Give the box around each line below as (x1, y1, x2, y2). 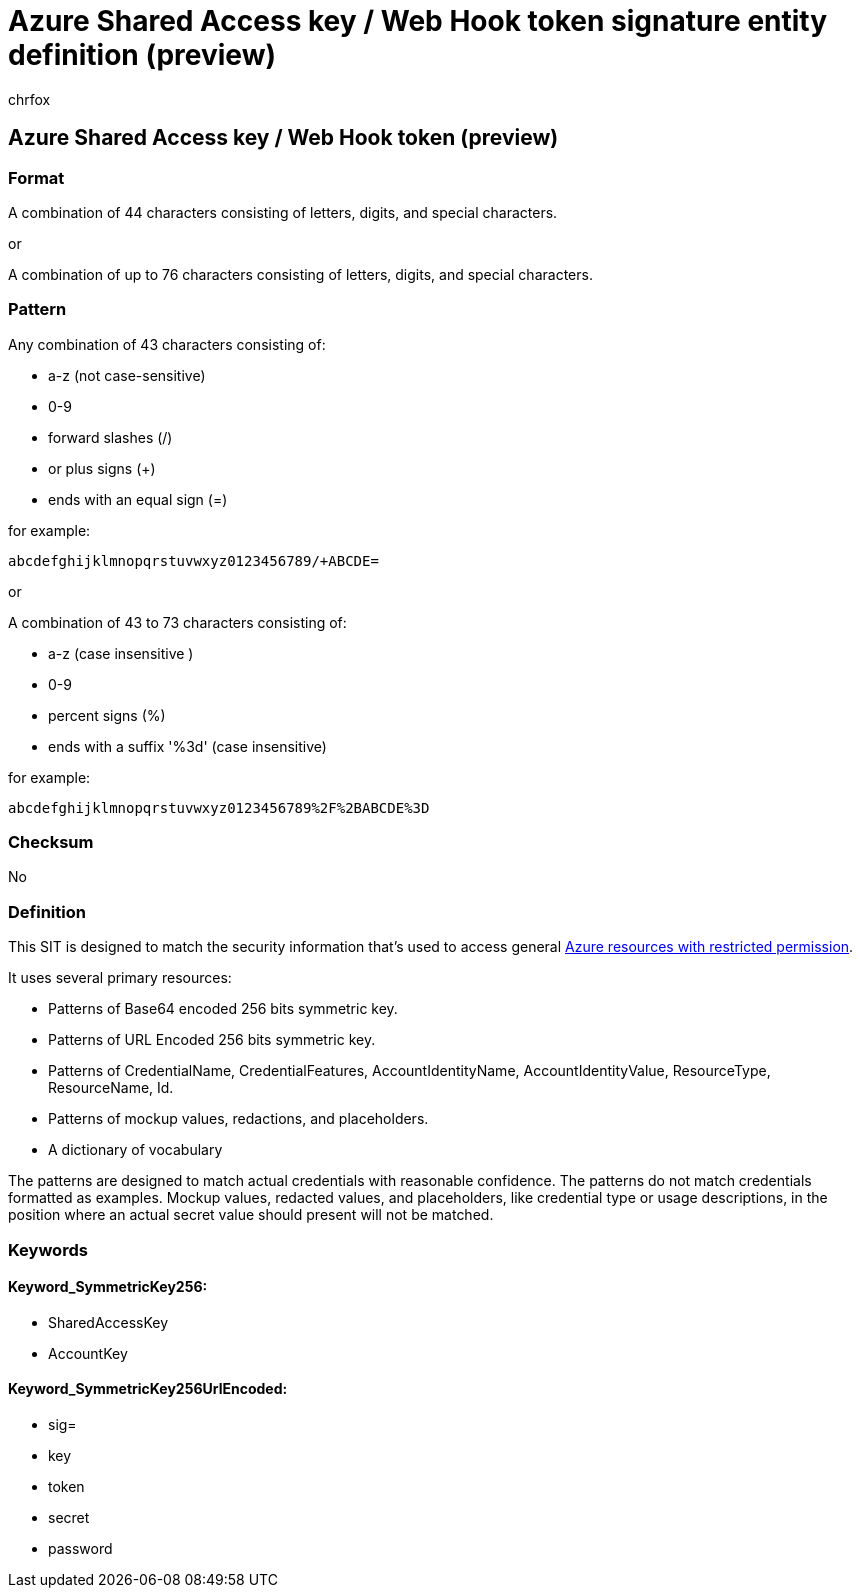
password (48, 1540, 113, 1558)
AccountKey (48, 1344, 128, 1362)
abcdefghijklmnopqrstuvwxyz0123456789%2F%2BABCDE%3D (8, 799, 430, 816)
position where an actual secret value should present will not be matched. (8, 1206, 494, 1224)
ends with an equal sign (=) (48, 490, 228, 508)
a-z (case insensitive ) (48, 644, 194, 662)
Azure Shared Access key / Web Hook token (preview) (8, 125, 559, 151)
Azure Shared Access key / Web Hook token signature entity (8, 4, 828, 38)
